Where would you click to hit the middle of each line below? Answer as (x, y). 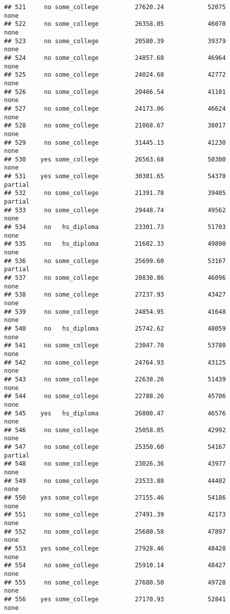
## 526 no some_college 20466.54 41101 (115, 92)
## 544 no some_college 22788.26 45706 (115, 396)
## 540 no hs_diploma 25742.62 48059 (115, 328)
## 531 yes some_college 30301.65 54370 (115, 176)
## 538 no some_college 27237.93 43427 (115, 295)
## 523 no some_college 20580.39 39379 (115, 41)
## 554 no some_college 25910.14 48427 (115, 565)
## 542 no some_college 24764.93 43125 (115, 362)
